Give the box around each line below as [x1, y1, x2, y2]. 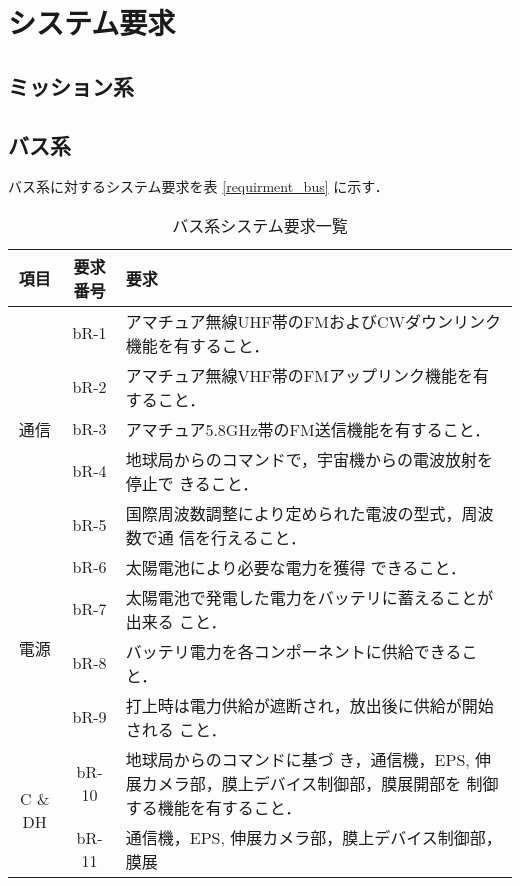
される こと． [125, 717, 227, 741]
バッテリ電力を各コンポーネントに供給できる [125, 639, 462, 663]
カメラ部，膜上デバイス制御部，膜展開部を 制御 [141, 771, 499, 795]
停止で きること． [125, 471, 259, 495]
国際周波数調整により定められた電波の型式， [125, 501, 462, 525]
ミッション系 [8, 70, 134, 101]
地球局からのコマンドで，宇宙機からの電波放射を [125, 447, 494, 471]
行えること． [211, 525, 307, 549]
